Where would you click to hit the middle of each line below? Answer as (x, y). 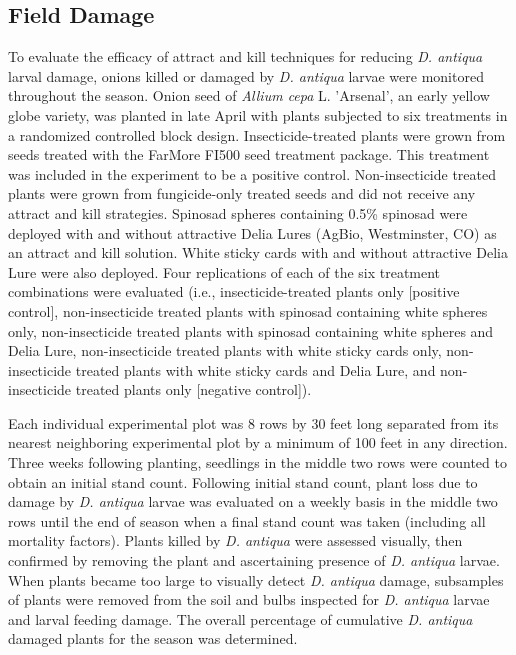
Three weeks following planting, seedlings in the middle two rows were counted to (257, 462)
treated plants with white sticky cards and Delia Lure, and (255, 369)
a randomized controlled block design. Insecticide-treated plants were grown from (257, 134)
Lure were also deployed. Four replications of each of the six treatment (224, 271)
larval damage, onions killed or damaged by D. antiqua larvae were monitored (246, 75)
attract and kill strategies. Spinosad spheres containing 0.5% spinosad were (238, 212)
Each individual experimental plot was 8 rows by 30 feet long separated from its (253, 422)
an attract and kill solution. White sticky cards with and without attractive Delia (258, 252)
